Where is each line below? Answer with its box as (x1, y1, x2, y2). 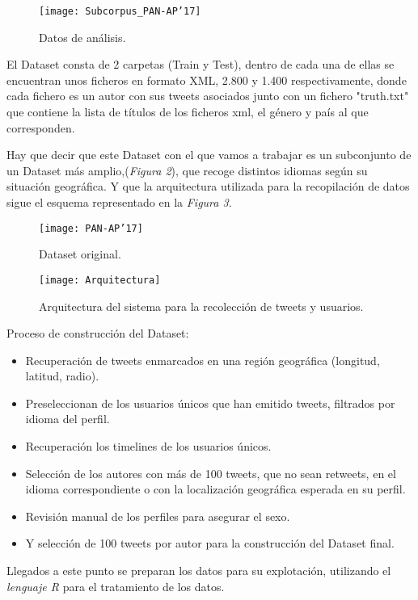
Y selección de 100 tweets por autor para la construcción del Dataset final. (25, 535, 395, 552)
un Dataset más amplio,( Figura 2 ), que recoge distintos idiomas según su (6, 162, 368, 178)
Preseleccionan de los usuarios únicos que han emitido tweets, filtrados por (25, 394, 395, 411)
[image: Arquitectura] (39, 274, 161, 286)
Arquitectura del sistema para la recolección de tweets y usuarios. (39, 297, 364, 314)
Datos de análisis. (39, 28, 126, 45)
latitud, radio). (25, 367, 99, 384)
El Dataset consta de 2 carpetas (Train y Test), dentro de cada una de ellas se (6, 56, 395, 73)
